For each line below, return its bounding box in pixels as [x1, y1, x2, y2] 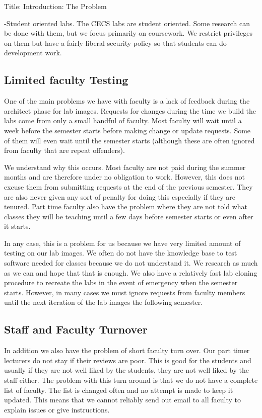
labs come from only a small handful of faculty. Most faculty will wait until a [4, 115, 242, 126]
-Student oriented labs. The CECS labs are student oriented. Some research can [4, 18, 250, 28]
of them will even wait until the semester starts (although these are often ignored [4, 135, 255, 145]
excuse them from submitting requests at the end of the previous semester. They [4, 181, 253, 192]
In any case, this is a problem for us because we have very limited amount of [4, 237, 241, 248]
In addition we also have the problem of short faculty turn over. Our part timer [4, 345, 250, 356]
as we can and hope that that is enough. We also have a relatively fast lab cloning [4, 267, 257, 278]
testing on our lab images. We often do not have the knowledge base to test [4, 247, 237, 258]
